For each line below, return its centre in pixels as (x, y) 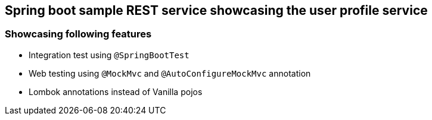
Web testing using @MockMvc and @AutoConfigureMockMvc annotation (170, 73)
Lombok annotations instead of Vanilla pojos (116, 91)
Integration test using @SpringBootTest (109, 55)
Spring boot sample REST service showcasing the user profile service (216, 10)
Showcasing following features (78, 34)
